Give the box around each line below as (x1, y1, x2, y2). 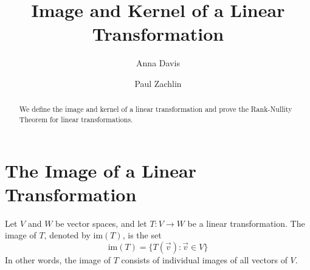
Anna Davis (136, 57, 180, 69)
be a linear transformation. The (187, 216, 305, 229)
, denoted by (44, 229, 91, 241)
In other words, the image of (5, 253, 111, 266)
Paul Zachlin (134, 77, 182, 89)
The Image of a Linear (5, 157, 196, 182)
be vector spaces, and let (55, 216, 147, 229)
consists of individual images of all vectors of (121, 253, 288, 266)
